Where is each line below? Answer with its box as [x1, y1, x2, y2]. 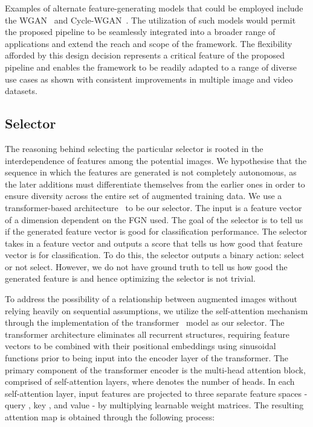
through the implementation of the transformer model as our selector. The [5, 316, 285, 329]
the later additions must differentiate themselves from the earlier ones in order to [5, 177, 305, 190]
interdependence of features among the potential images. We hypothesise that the [5, 154, 307, 166]
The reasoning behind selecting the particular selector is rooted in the [5, 142, 263, 154]
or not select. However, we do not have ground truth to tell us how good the [5, 260, 288, 273]
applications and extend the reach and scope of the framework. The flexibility [5, 37, 292, 49]
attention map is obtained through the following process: [5, 411, 215, 423]
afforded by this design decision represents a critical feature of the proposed [5, 49, 285, 62]
